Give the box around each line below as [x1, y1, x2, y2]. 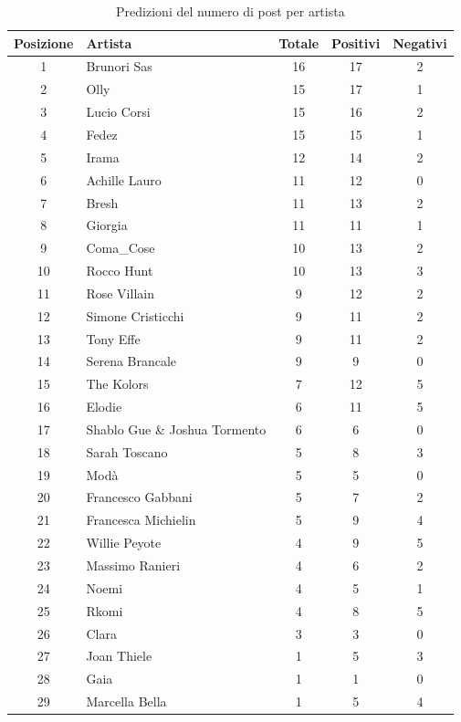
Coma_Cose [86, 238, 155, 257]
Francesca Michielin [86, 510, 196, 529]
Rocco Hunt [86, 261, 153, 280]
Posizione [14, 33, 74, 52]
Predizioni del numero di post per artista [116, 2, 345, 20]
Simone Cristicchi [86, 306, 184, 325]
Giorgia [86, 215, 128, 235]
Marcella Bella [86, 692, 167, 711]
